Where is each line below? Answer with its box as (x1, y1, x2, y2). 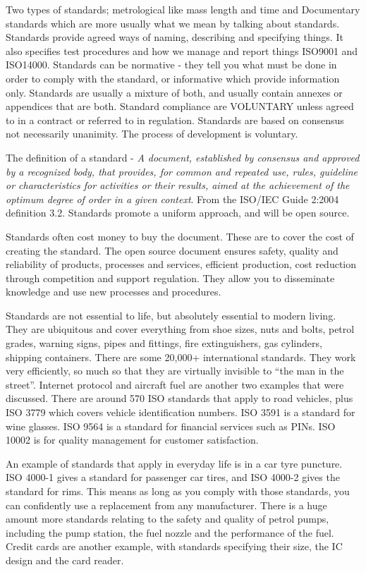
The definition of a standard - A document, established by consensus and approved (6, 150, 360, 164)
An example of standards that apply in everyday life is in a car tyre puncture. (6, 456, 343, 470)
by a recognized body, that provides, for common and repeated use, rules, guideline (6, 164, 358, 178)
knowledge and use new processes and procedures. (6, 284, 221, 299)
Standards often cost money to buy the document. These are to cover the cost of (6, 229, 354, 243)
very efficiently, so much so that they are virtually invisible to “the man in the (6, 363, 344, 378)
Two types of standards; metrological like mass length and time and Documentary (6, 2, 360, 16)
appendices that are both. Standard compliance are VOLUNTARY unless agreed (6, 99, 354, 114)
